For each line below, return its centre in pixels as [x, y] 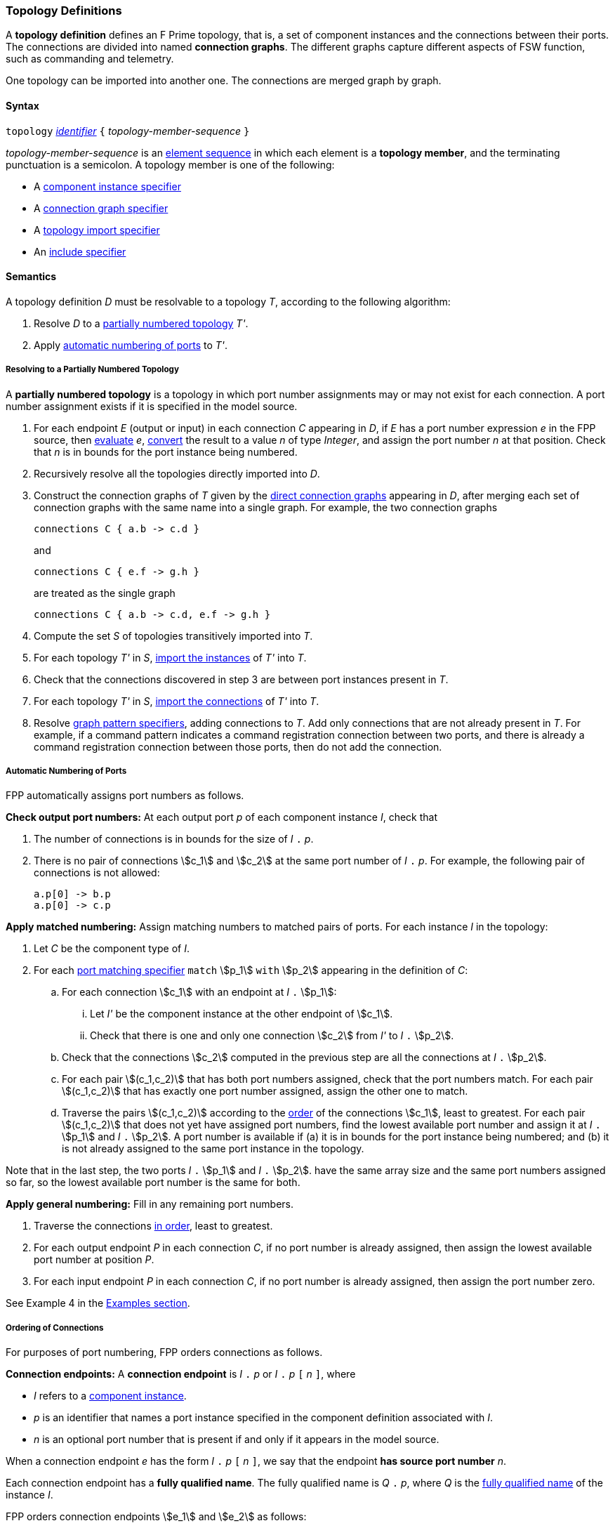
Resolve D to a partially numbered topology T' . [141, 323]
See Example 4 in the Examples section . [98, 1303]
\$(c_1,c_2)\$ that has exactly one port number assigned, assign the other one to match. [265, 1091]
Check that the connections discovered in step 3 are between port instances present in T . [241, 679]
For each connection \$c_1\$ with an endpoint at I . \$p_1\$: [199, 992]
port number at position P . [94, 1260]
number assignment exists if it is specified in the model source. [152, 406]
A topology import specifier [97, 230]
